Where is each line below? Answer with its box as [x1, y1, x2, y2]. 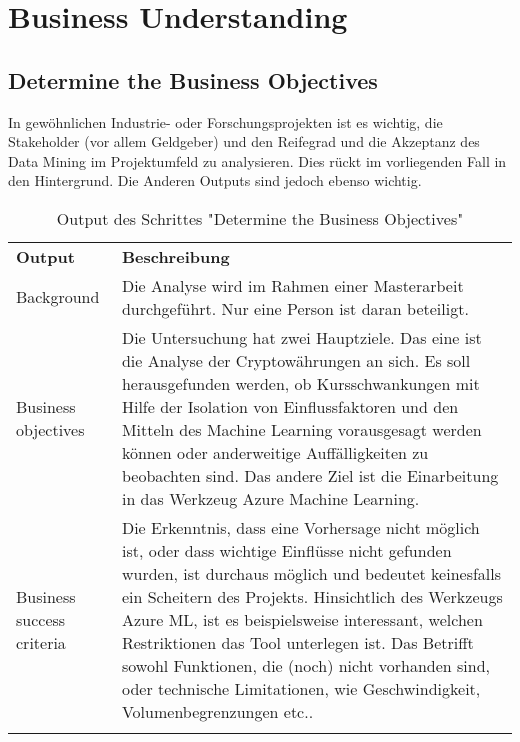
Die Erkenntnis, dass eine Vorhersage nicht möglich [121, 515, 480, 539]
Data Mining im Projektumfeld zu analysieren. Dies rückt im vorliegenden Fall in [8, 150, 507, 171]
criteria [16, 630, 66, 654]
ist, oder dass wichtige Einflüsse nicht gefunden [121, 538, 452, 562]
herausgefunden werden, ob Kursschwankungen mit [121, 371, 480, 395]
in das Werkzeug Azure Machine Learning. [121, 486, 420, 510]
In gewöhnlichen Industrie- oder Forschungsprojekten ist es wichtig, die [8, 111, 443, 132]
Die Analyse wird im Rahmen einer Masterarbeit [121, 273, 464, 297]
